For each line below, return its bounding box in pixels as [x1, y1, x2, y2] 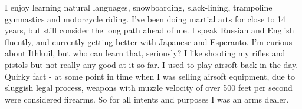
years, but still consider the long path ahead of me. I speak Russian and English [5, 24, 294, 36]
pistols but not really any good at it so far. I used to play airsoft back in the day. [5, 58, 298, 70]
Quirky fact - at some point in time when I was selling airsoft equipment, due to [5, 70, 295, 82]
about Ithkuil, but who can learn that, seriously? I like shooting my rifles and [5, 47, 285, 59]
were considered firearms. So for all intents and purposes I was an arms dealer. [5, 93, 289, 105]
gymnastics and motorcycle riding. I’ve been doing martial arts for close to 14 [5, 12, 286, 25]
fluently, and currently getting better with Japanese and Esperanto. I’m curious [5, 35, 293, 47]
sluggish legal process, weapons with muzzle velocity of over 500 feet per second [5, 81, 293, 94]
